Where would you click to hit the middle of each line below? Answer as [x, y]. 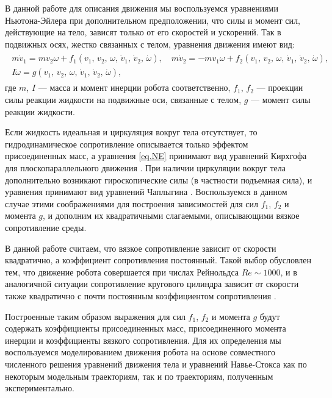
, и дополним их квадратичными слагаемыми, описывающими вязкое [171, 215]
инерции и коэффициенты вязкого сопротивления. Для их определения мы [143, 340]
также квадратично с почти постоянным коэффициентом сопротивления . [141, 295]
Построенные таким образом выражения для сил [95, 316]
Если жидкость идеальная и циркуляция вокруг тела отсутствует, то [131, 132]
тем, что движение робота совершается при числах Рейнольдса [122, 272]
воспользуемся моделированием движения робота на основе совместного [140, 352]
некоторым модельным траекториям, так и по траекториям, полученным [139, 376]
